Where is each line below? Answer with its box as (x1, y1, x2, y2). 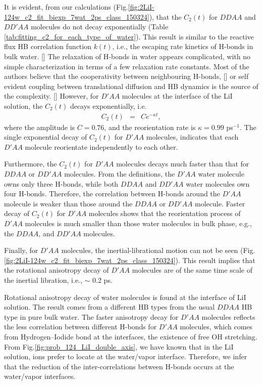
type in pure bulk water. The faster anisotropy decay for (4, 311, 179, 322)
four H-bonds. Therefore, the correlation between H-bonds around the (4, 188, 220, 199)
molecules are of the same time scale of (132, 265, 252, 275)
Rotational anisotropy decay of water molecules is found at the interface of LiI (4, 291, 246, 302)
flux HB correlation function (4, 41, 91, 52)
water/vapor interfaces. (4, 371, 76, 381)
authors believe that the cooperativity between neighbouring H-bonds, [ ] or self (4, 71, 249, 81)
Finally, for (4, 245, 38, 255)
